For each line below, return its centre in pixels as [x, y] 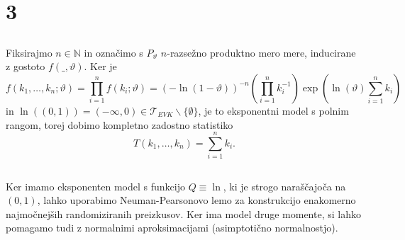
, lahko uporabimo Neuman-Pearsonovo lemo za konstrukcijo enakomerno [196, 200]
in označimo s [113, 52]
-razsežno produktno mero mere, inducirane [261, 52]
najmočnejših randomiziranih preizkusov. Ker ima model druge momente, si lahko [183, 213]
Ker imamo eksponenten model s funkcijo [95, 186]
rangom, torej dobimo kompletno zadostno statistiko [120, 124]
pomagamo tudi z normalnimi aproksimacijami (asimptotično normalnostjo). [172, 228]
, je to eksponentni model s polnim [273, 110]
